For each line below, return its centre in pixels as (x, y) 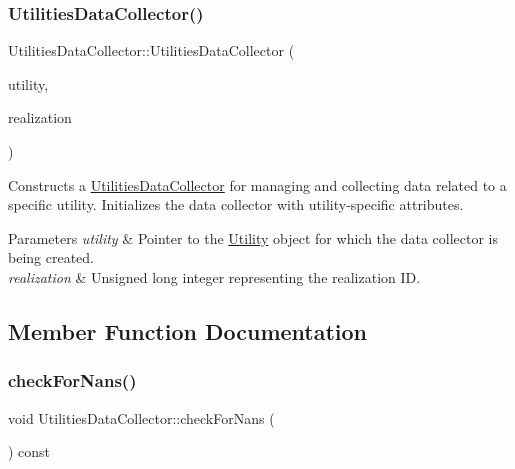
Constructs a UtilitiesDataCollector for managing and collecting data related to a (257, 184)
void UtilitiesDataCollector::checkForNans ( (141, 417)
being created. (51, 257)
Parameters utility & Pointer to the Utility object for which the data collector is (253, 237)
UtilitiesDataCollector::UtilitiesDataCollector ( (151, 50)
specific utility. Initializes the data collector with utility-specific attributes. (236, 204)
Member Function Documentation (188, 330)
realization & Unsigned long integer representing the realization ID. (214, 276)
